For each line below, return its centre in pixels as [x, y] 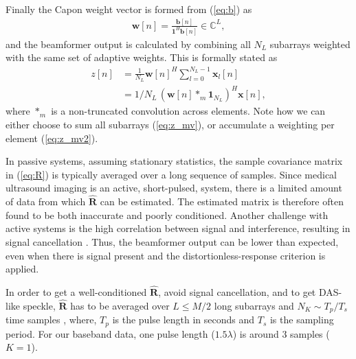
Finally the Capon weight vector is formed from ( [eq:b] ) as [129, 9]
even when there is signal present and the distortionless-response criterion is [166, 255]
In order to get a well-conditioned [76, 291]
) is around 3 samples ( [281, 333]
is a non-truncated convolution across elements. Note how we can [188, 111]
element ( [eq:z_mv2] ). [52, 138]
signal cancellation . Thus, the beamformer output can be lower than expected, [172, 241]
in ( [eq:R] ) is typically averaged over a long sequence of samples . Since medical [171, 174]
